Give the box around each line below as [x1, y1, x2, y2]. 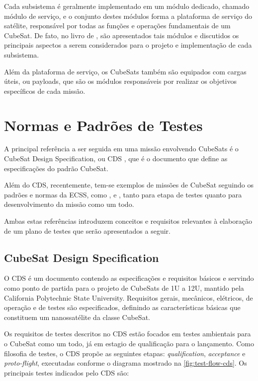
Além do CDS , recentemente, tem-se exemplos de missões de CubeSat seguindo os [4, 180, 254, 190]
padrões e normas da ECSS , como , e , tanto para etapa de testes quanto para [4, 189, 242, 199]
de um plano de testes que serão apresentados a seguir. [4, 225, 171, 236]
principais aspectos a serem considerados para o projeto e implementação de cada [4, 40, 252, 50]
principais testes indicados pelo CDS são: [4, 367, 129, 378]
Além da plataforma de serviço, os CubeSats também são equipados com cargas [4, 66, 247, 76]
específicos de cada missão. [4, 85, 86, 96]
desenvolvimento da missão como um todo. [4, 199, 134, 209]
